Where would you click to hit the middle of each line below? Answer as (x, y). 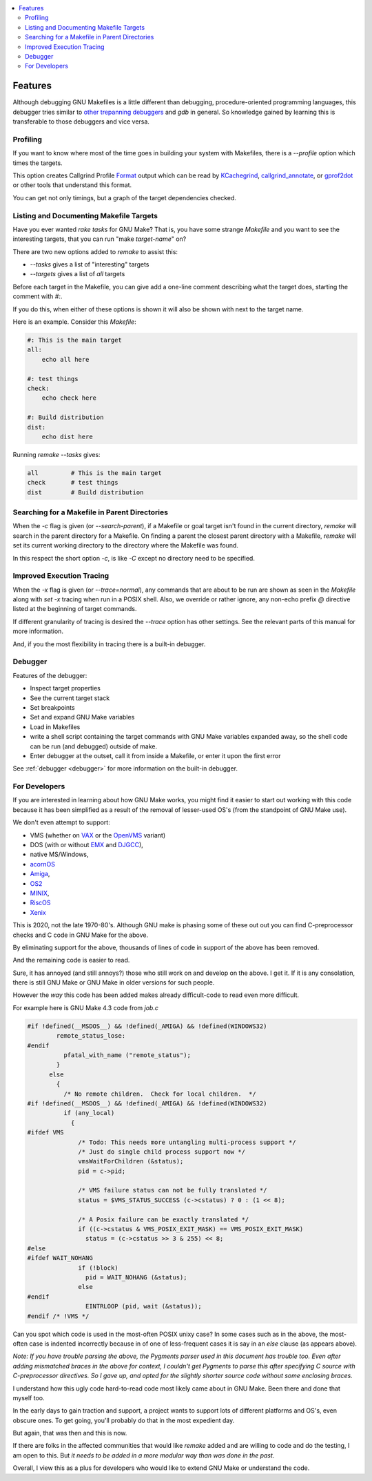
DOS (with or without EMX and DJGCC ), (87, 845)
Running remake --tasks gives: (56, 454)
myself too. (29, 1397)
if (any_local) (89, 1113)
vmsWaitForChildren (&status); (131, 1161)
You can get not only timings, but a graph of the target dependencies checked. (125, 197)
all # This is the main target (94, 473)
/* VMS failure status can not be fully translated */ (173, 1190)
